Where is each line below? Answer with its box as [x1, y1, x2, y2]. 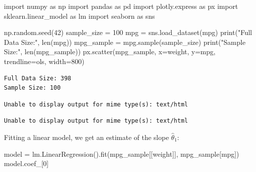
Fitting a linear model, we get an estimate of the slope [4, 132, 169, 142]
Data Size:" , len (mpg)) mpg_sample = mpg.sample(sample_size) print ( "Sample [4, 36, 246, 47]
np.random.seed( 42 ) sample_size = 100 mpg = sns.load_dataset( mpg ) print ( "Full [4, 27, 252, 37]
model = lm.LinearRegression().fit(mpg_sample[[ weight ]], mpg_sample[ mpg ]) [4, 148, 239, 159]
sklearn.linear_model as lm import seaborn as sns [4, 10, 155, 21]
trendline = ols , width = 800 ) [4, 56, 85, 66]
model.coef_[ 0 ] [4, 158, 49, 169]
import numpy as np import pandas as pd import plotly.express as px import [4, 1, 238, 11]
